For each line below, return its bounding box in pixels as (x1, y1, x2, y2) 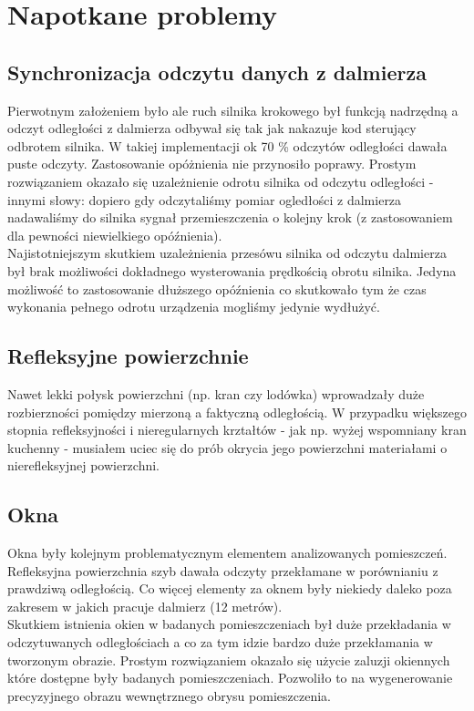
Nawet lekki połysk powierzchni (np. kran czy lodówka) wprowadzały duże (7, 384, 425, 403)
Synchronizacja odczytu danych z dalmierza (7, 57, 427, 86)
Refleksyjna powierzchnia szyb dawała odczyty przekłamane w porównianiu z (7, 561, 438, 580)
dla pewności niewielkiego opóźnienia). (7, 225, 222, 244)
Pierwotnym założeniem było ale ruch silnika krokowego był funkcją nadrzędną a (7, 100, 459, 119)
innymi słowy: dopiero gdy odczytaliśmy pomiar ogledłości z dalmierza (7, 190, 402, 209)
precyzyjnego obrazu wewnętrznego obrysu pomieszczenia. (7, 685, 331, 705)
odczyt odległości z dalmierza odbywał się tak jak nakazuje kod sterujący (7, 118, 417, 138)
